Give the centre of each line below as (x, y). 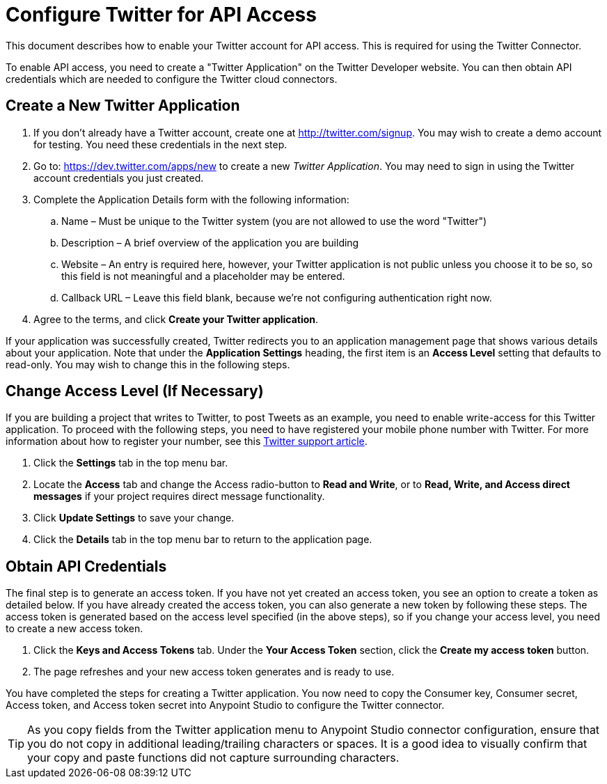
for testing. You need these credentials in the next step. (160, 144)
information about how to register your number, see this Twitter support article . (187, 441)
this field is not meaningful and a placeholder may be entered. (203, 276)
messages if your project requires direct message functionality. (179, 496)
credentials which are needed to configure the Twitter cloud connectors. (172, 79)
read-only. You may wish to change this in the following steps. (148, 364)
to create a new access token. (74, 629)
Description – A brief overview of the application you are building (210, 242)
